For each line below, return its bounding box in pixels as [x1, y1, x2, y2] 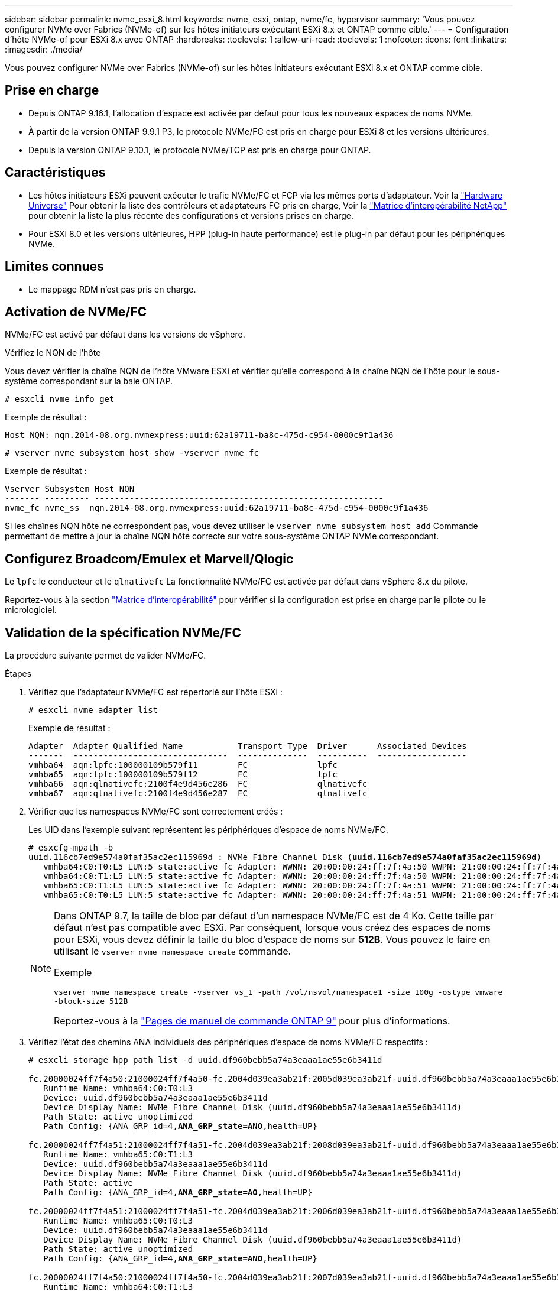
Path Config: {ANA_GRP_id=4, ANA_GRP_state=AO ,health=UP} [43, 1188, 313, 1198]
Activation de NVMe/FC [5, 304, 147, 319]
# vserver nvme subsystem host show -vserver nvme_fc [5, 448, 259, 458]
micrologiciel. [5, 605, 57, 615]
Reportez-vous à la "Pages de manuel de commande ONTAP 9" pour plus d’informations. [54, 1015, 450, 1027]
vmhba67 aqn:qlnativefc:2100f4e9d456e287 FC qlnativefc [28, 789, 368, 799]
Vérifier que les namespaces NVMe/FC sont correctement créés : [28, 806, 283, 817]
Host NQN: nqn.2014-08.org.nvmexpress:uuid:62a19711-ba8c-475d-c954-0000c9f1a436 [5, 430, 394, 440]
